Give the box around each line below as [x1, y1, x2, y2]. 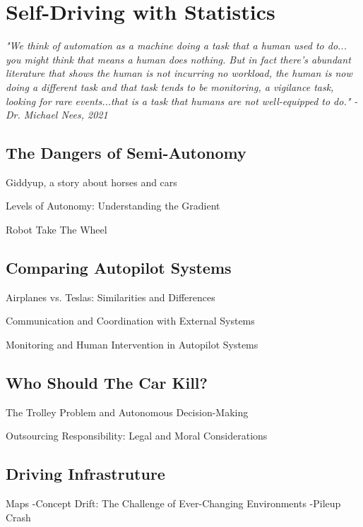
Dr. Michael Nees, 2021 [6, 107, 108, 122]
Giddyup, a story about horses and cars [6, 174, 177, 189]
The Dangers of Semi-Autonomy [6, 142, 246, 164]
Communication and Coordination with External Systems [6, 313, 255, 328]
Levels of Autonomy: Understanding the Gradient [6, 198, 220, 213]
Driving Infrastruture [6, 463, 165, 485]
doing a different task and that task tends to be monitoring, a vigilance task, [6, 79, 334, 94]
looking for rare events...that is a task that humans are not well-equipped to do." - [6, 93, 358, 108]
